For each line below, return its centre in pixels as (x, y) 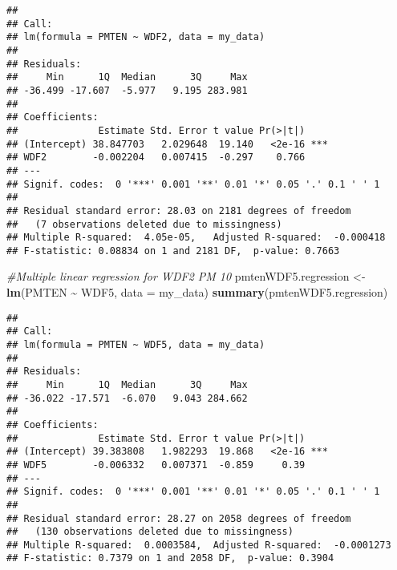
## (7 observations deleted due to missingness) (144, 224)
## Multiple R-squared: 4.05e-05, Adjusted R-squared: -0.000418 (196, 238)
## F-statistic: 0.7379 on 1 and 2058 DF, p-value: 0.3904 (170, 558)
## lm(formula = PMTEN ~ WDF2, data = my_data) (136, 37)
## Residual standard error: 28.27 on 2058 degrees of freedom (179, 518)
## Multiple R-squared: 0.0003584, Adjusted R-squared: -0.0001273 (199, 545)
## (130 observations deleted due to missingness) (150, 532)
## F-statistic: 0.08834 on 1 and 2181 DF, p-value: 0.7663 (173, 251)
